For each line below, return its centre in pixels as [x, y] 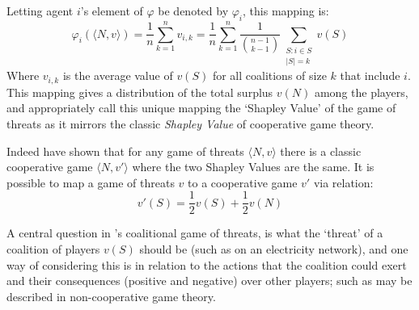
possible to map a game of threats [91, 182]
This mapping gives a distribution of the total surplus [140, 92]
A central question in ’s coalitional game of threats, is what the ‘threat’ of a [195, 233]
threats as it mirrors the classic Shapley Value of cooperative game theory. [190, 124]
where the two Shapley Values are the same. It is [253, 167]
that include [370, 75]
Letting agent [40, 10]
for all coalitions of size [269, 75]
